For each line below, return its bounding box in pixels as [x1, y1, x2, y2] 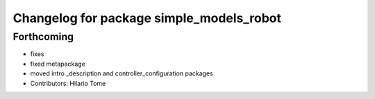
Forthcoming [12, 30, 74, 43]
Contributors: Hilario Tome [30, 79, 106, 87]
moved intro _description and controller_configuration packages [30, 69, 213, 78]
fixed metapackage [30, 60, 86, 68]
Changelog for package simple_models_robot [12, 10, 281, 26]
